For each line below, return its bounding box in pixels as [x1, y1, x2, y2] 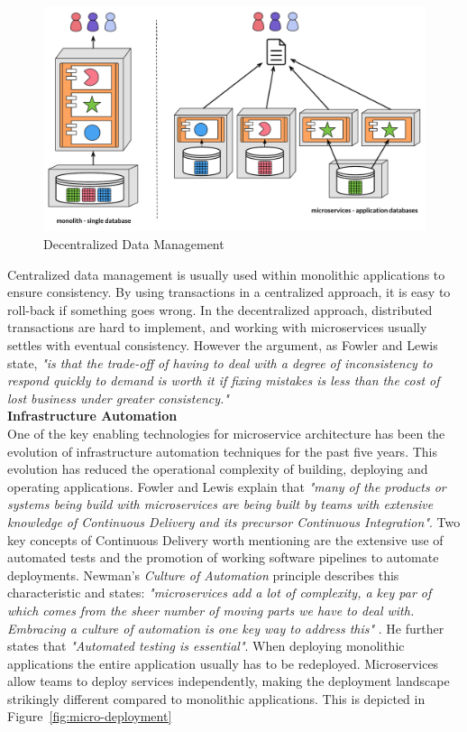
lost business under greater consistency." [7, 388, 229, 407]
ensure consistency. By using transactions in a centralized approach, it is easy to [7, 283, 451, 301]
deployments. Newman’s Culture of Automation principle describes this [7, 565, 399, 584]
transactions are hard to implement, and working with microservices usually [7, 318, 427, 337]
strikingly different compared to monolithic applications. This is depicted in [7, 689, 426, 708]
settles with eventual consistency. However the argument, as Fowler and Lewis [7, 336, 438, 354]
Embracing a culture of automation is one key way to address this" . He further [7, 618, 444, 637]
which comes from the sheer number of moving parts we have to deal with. [7, 600, 415, 619]
